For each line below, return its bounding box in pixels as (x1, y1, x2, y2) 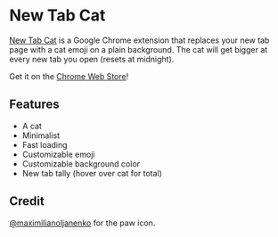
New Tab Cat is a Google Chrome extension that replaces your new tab (9, 35, 270, 45)
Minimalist (21, 130, 61, 141)
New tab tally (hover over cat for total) (21, 168, 163, 178)
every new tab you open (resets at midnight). (9, 53, 175, 64)
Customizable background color (21, 158, 141, 169)
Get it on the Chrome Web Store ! (9, 70, 129, 81)
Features (9, 97, 60, 112)
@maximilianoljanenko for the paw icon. (9, 217, 156, 228)
